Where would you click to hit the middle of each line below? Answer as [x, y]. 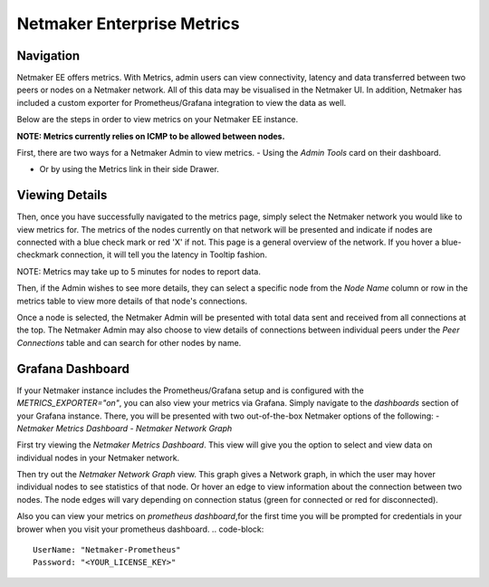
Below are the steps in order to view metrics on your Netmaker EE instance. [158, 120]
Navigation [48, 56]
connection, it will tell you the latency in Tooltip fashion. [163, 255]
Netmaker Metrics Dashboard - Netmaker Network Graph [125, 428]
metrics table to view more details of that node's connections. [132, 301]
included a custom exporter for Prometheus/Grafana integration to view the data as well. [182, 102]
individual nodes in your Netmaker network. [98, 457]
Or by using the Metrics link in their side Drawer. [129, 169]
